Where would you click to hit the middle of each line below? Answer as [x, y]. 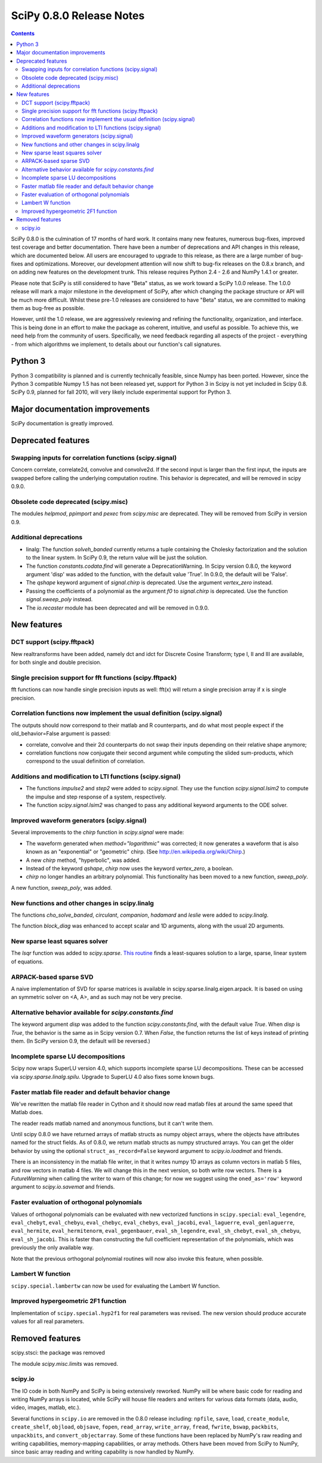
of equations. [27, 961]
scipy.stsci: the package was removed [58, 1353]
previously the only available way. [52, 1248]
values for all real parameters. [48, 1322]
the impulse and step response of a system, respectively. [96, 797]
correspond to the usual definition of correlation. [86, 761]
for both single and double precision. [56, 663]
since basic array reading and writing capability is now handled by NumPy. [103, 1452]
